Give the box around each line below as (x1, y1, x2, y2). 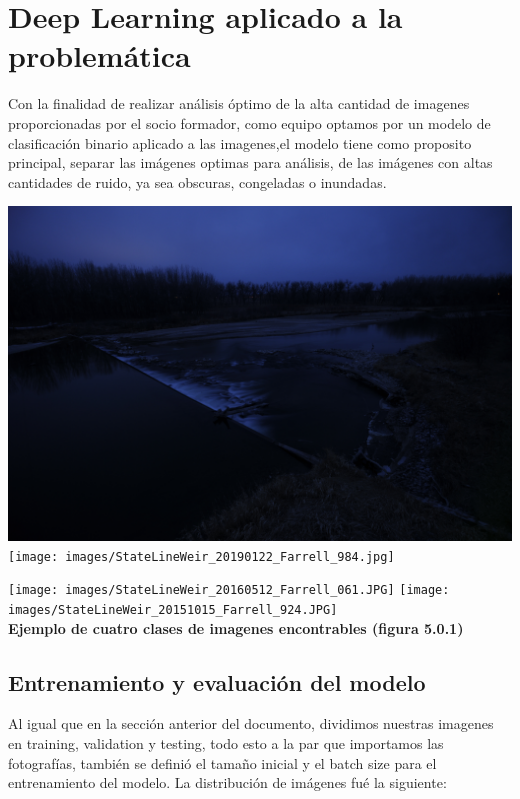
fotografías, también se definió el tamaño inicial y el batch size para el (8, 752, 437, 773)
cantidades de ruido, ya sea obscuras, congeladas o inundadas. (8, 171, 387, 192)
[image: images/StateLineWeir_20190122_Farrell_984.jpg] (8, 549, 395, 564)
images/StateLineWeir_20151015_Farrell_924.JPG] (8, 602, 338, 617)
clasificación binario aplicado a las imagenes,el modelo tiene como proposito (8, 132, 472, 153)
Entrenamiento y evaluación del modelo (8, 666, 426, 697)
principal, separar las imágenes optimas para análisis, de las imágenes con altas (8, 152, 493, 173)
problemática (8, 35, 191, 76)
